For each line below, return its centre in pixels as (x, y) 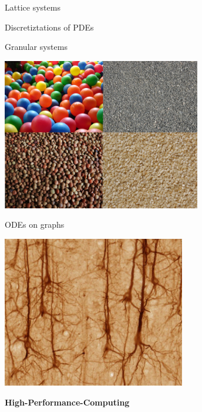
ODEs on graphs (35, 224)
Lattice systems (33, 7)
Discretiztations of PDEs (49, 27)
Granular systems (36, 47)
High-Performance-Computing (67, 402)
